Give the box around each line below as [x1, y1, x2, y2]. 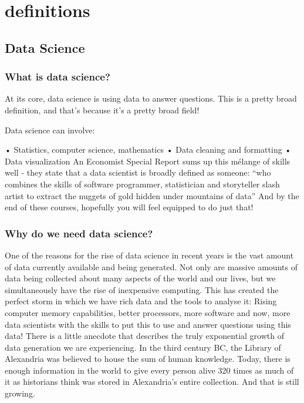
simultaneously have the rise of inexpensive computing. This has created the [5, 283, 279, 295]
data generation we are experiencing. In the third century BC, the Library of [5, 341, 281, 353]
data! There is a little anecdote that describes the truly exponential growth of [5, 330, 284, 342]
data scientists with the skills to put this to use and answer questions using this [5, 318, 291, 330]
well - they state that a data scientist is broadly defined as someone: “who [5, 166, 271, 179]
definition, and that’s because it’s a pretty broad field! [5, 103, 200, 116]
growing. [5, 387, 35, 399]
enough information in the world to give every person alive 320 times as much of [5, 364, 294, 376]
